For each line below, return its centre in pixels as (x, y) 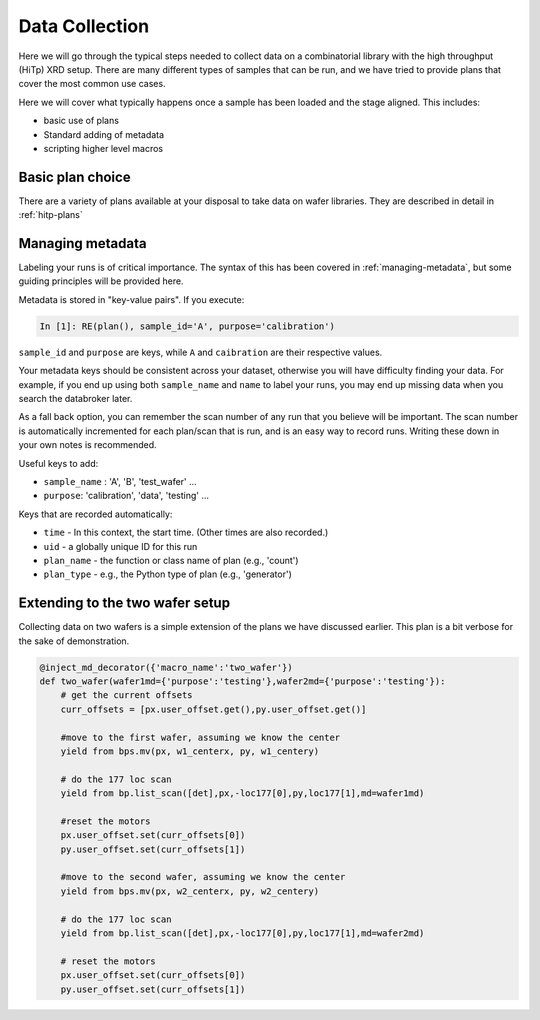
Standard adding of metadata (104, 134)
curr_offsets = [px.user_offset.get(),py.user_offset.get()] (213, 709)
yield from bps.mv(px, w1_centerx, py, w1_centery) (190, 751)
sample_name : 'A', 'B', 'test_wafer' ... (120, 481)
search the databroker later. (75, 399)
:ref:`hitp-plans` (51, 215)
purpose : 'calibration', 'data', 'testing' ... (126, 496)
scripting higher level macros (103, 148)
